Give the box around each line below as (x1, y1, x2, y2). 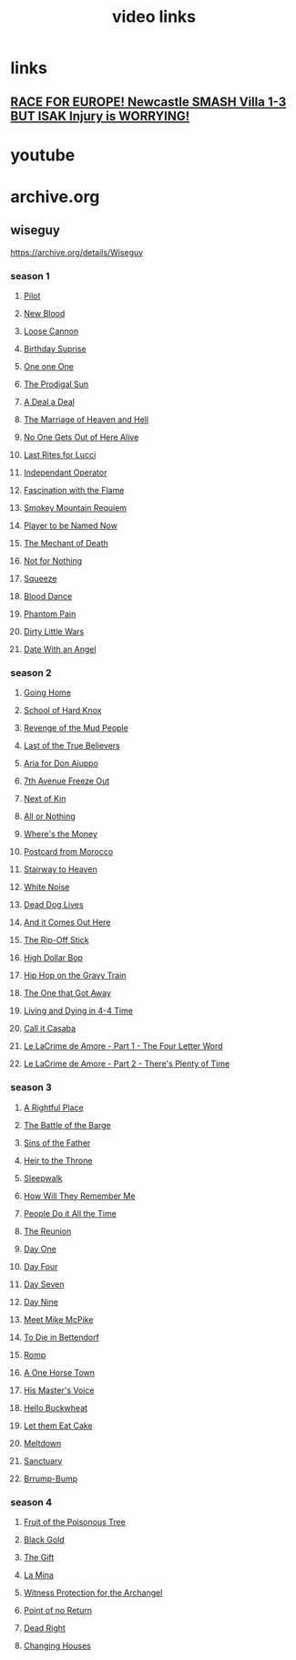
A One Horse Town (23, 1366, 95, 1378)
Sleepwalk (23, 1172, 63, 1183)
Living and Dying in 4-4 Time (23, 1005, 133, 1016)
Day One (23, 1243, 57, 1254)
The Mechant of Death (23, 538, 108, 549)
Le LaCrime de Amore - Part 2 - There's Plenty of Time (23, 1058, 230, 1069)
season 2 (10, 666, 53, 679)
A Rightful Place (23, 1102, 85, 1113)
